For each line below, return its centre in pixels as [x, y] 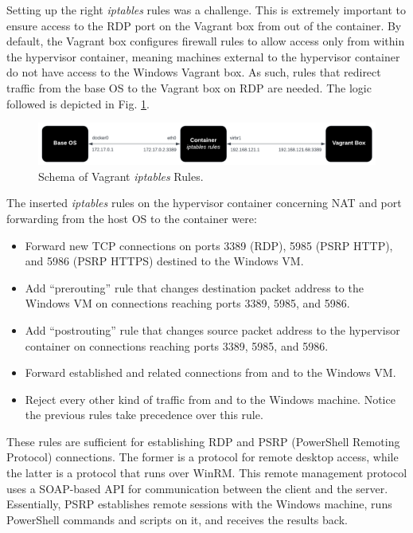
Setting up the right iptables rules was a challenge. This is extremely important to [206, 10]
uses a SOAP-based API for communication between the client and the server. [197, 488]
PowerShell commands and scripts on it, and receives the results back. [177, 519]
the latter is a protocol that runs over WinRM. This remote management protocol [207, 473]
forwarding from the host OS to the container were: [132, 218]
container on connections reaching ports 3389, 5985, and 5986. [177, 345]
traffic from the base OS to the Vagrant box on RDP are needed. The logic [189, 87]
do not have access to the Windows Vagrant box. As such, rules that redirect [194, 72]
